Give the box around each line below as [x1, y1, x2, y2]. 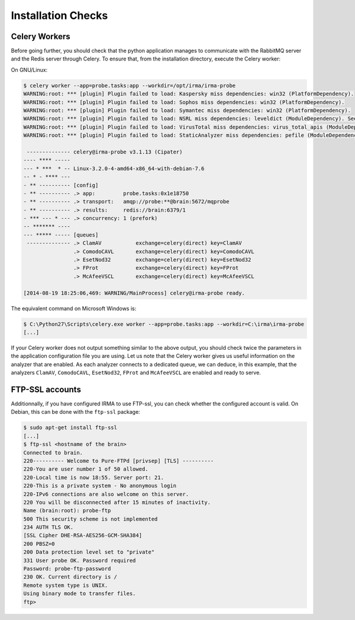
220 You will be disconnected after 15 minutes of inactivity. [23, 498, 211, 506]
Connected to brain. [23, 449, 83, 456]
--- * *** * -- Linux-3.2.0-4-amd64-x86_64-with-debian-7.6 [23, 165, 205, 172]
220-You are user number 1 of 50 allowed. [23, 466, 149, 472]
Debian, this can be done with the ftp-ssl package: [11, 408, 140, 416]
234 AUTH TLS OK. [23, 524, 74, 530]
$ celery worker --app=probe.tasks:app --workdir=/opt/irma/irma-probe [23, 82, 236, 89]
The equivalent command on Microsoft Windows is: [11, 305, 137, 312]
